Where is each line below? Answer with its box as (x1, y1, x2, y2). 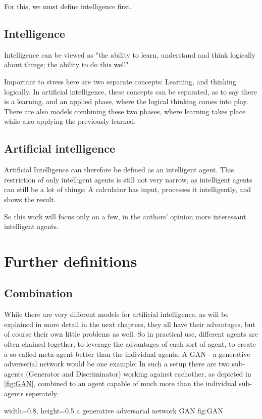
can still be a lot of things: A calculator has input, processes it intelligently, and (4, 184, 251, 195)
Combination (4, 285, 73, 301)
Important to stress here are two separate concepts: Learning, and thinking (4, 76, 236, 86)
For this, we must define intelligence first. (4, 1, 132, 11)
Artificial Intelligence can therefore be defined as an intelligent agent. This (4, 164, 234, 175)
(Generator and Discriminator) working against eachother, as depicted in (26, 368, 251, 379)
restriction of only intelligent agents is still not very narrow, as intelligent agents (4, 174, 252, 184)
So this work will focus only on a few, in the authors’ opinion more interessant (4, 211, 246, 221)
